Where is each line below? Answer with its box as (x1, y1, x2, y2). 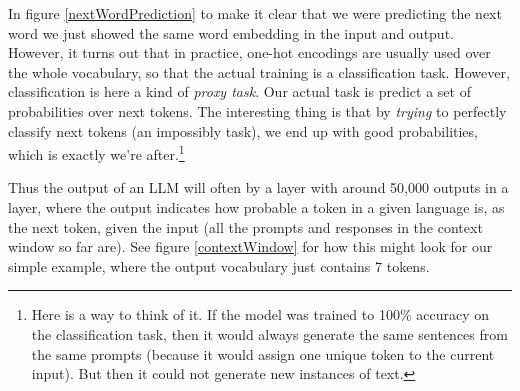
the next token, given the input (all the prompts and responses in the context (8, 216, 483, 237)
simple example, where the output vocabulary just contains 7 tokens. (8, 255, 430, 276)
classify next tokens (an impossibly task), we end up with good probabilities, (8, 120, 478, 141)
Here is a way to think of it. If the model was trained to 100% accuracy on (31, 304, 489, 325)
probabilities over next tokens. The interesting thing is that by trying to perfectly (8, 100, 507, 121)
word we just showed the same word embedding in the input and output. (8, 22, 454, 43)
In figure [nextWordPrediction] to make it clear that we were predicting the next (8, 3, 502, 23)
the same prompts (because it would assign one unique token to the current (31, 343, 495, 364)
